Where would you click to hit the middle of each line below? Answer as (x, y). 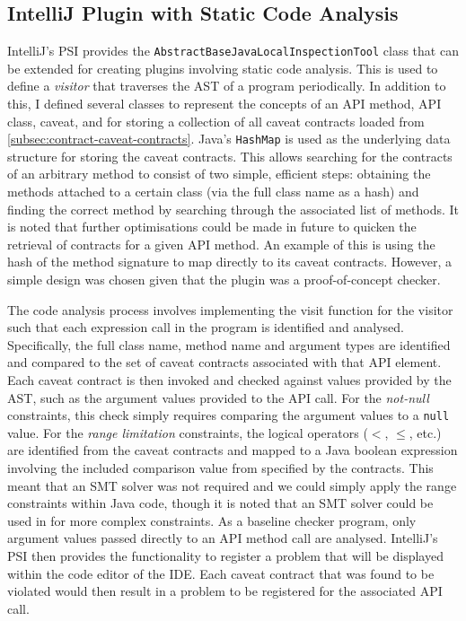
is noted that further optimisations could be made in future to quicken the (212, 227)
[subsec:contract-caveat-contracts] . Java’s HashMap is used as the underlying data (229, 139)
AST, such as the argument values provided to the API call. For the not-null (218, 397)
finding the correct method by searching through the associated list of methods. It (233, 209)
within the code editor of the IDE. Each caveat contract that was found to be (221, 573)
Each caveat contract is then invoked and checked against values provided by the (229, 380)
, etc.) (425, 432)
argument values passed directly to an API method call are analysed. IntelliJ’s (223, 538)
